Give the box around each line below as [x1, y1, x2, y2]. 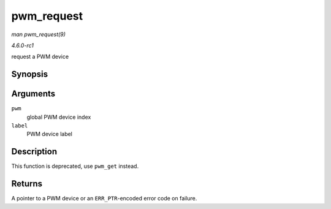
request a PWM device [11, 53, 69, 61]
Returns [11, 178, 43, 189]
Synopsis [11, 69, 48, 80]
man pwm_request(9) [11, 31, 66, 38]
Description [11, 146, 58, 157]
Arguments [11, 89, 56, 99]
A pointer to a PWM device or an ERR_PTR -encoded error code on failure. [11, 195, 197, 202]
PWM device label [26, 131, 73, 138]
